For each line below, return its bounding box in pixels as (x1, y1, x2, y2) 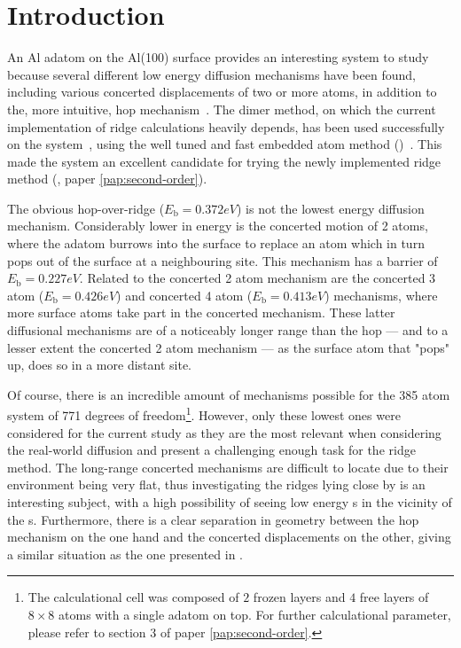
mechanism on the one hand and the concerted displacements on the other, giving (7, 527, 451, 546)
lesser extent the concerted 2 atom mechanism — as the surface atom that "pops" (7, 338, 450, 356)
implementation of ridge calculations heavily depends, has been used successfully (7, 117, 445, 136)
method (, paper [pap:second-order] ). (7, 169, 207, 188)
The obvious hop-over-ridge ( (7, 199, 165, 217)
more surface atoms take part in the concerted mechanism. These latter (7, 303, 395, 322)
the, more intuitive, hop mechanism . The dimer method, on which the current (7, 99, 436, 118)
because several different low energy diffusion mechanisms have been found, (7, 65, 416, 83)
